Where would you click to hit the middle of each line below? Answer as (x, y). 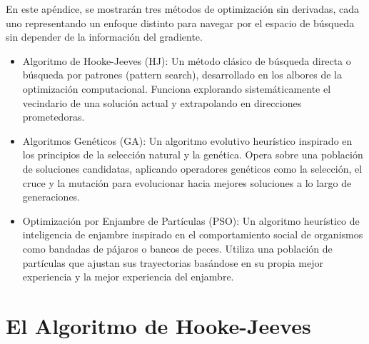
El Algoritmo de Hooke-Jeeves (158, 325)
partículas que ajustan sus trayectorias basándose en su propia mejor (173, 262)
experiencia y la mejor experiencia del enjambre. (128, 277)
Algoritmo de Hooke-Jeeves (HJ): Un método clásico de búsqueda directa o (187, 60)
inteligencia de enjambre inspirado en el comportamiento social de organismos (193, 234)
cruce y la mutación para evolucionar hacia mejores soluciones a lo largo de (187, 182)
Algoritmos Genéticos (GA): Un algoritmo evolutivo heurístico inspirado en (187, 140)
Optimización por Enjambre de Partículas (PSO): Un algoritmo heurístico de (191, 220)
